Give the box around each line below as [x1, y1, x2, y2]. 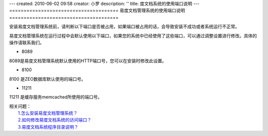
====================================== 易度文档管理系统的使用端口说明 [9, 7, 185, 13]
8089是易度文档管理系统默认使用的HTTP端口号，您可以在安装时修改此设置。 [9, 57, 167, 64]
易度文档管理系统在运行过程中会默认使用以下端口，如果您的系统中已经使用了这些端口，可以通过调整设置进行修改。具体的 [9, 33, 257, 39]
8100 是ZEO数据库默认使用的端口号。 [9, 76, 86, 82]
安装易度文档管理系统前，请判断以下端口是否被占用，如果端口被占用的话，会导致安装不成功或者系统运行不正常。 [9, 24, 240, 30]
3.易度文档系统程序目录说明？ [18, 124, 79, 130]
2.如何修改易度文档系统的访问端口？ [18, 117, 92, 123]
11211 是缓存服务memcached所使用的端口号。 [9, 94, 102, 100]
